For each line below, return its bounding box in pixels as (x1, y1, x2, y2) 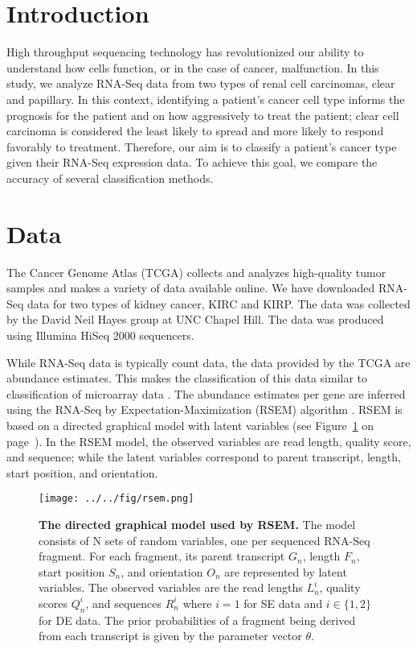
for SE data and (243, 594, 323, 611)
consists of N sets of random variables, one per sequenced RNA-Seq (39, 531, 370, 548)
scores (39, 594, 67, 611)
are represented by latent (224, 563, 347, 580)
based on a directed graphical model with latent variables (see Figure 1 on (6, 416, 374, 433)
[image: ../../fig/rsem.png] (39, 493, 194, 505)
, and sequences (85, 594, 162, 611)
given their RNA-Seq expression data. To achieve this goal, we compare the (6, 154, 378, 171)
